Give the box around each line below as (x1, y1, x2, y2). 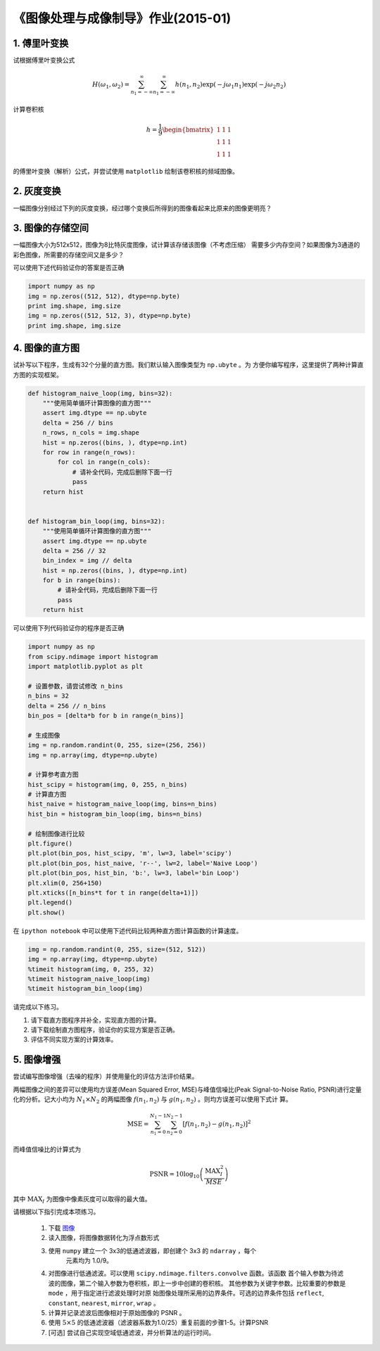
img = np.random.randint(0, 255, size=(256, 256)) (27, 741, 207, 749)
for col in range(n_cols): (57, 458, 151, 466)
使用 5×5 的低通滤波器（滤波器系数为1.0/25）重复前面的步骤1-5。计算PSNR (48, 1319, 269, 1327)
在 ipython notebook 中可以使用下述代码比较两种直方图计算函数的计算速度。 (13, 926, 243, 935)
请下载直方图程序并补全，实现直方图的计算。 (30, 1016, 160, 1024)
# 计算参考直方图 (27, 771, 79, 779)
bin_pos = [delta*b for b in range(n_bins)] (27, 711, 184, 719)
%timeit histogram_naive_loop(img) (27, 975, 151, 982)
